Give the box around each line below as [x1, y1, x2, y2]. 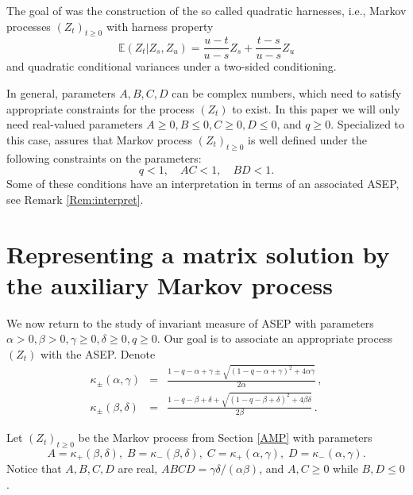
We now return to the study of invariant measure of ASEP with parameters [6, 314, 374, 331]
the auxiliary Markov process [6, 268, 334, 301]
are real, [118, 460, 158, 477]
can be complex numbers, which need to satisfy [172, 85, 402, 102]
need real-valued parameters [6, 116, 143, 132]
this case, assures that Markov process [6, 131, 192, 148]
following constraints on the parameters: [6, 149, 202, 166]
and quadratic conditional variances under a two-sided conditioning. [6, 58, 337, 75]
